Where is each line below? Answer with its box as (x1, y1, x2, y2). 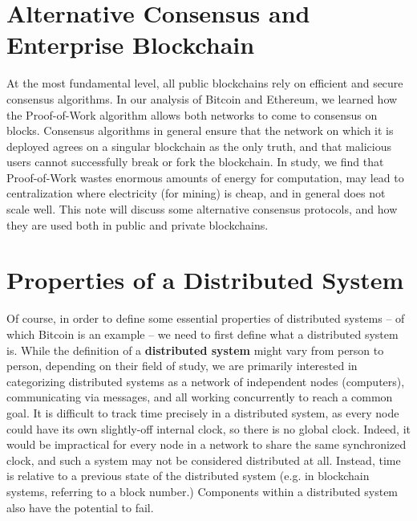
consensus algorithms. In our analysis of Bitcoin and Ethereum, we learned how (6, 90, 398, 107)
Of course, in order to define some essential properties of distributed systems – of (6, 310, 405, 327)
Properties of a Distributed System (6, 263, 404, 296)
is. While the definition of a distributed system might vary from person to (6, 341, 384, 358)
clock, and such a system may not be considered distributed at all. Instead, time (6, 451, 401, 468)
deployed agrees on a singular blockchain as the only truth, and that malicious (6, 137, 391, 154)
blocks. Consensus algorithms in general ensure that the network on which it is (6, 122, 394, 139)
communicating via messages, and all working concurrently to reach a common (6, 389, 393, 405)
